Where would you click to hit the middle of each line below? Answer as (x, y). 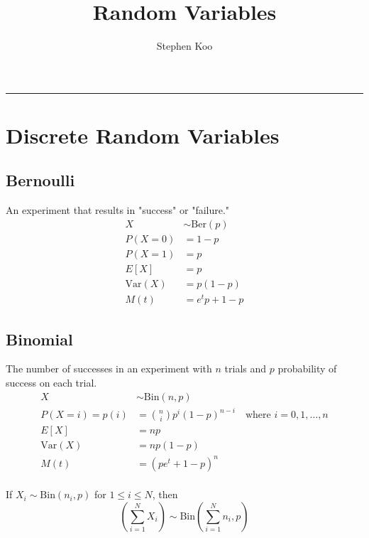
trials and (246, 368)
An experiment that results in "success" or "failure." (118, 210)
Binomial (39, 339)
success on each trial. (51, 382)
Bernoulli (40, 180)
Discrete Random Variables (143, 135)
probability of (307, 368)
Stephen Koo (184, 46)
